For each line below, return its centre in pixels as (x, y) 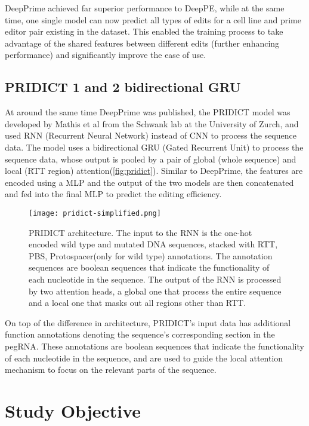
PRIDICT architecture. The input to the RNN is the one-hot (140, 232)
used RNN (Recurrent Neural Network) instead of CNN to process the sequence (151, 135)
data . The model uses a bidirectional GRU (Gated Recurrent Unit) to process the (154, 147)
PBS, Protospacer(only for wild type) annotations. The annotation (151, 255)
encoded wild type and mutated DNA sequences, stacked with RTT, (153, 244)
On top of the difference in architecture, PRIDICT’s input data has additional (148, 322)
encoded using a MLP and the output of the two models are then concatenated (149, 182)
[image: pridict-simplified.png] (95, 213)
